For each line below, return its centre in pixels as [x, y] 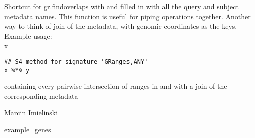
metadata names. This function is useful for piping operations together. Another [127, 16]
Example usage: [28, 36]
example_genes [28, 130]
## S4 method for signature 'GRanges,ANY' [76, 62]
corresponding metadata [41, 96]
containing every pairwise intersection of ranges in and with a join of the [116, 86]
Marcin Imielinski [31, 113]
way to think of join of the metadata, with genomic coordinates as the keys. [121, 26]
